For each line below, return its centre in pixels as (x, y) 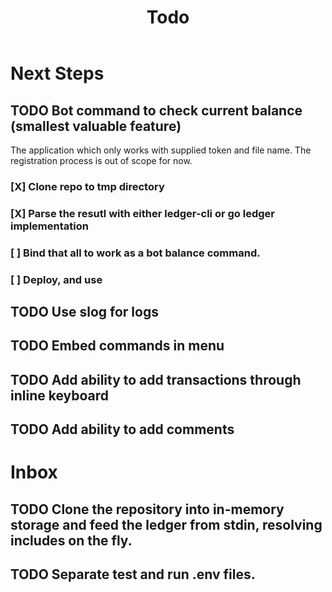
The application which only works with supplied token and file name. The (161, 150)
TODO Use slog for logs (84, 312)
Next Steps (57, 73)
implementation (49, 226)
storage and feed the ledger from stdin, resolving (166, 524)
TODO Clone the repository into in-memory (147, 509)
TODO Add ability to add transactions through (156, 379)
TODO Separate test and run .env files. (133, 574)
